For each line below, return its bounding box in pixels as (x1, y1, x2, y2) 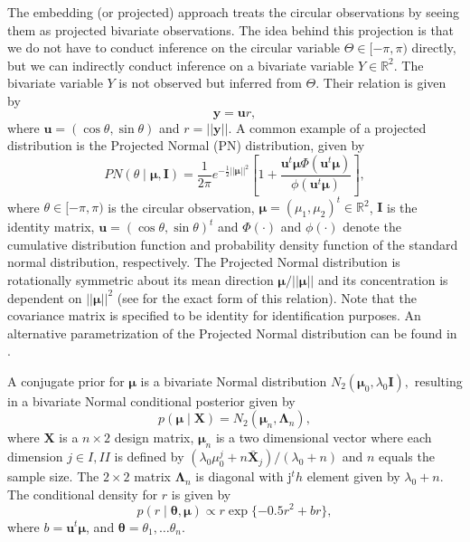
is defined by (114, 447, 184, 466)
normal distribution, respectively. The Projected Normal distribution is (7, 252, 400, 271)
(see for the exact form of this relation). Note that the (117, 288, 417, 307)
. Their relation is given (315, 73, 446, 92)
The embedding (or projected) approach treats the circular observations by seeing (7, 3, 459, 21)
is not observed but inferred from (118, 73, 302, 92)
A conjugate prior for (7, 371, 125, 390)
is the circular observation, (108, 197, 255, 216)
